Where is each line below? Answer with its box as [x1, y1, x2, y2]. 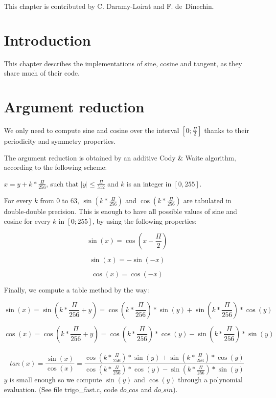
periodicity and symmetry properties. [4, 136, 115, 146]
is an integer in [126, 178, 172, 188]
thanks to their [204, 125, 249, 135]
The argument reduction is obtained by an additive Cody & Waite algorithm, [4, 152, 236, 162]
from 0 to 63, [40, 195, 79, 206]
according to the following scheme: [4, 162, 107, 172]
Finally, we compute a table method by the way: [4, 285, 149, 295]
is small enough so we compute [9, 374, 102, 385]
